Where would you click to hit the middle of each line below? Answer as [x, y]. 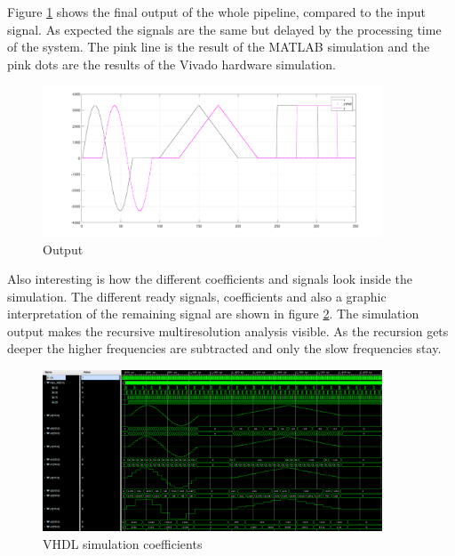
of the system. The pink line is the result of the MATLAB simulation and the [219, 47]
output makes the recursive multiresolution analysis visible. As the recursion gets [228, 330]
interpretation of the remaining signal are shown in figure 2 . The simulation [213, 314]
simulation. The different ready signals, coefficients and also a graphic [197, 296]
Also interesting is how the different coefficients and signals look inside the [210, 279]
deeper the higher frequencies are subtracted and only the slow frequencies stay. [224, 348]
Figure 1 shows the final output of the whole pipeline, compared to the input [217, 12]
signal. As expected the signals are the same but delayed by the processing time [224, 29]
